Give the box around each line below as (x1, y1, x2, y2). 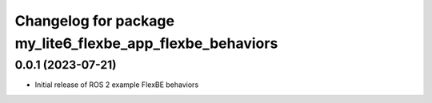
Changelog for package (14, 12, 175, 30)
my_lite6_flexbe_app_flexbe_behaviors (14, 34, 278, 52)
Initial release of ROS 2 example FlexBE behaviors (34, 80, 199, 89)
